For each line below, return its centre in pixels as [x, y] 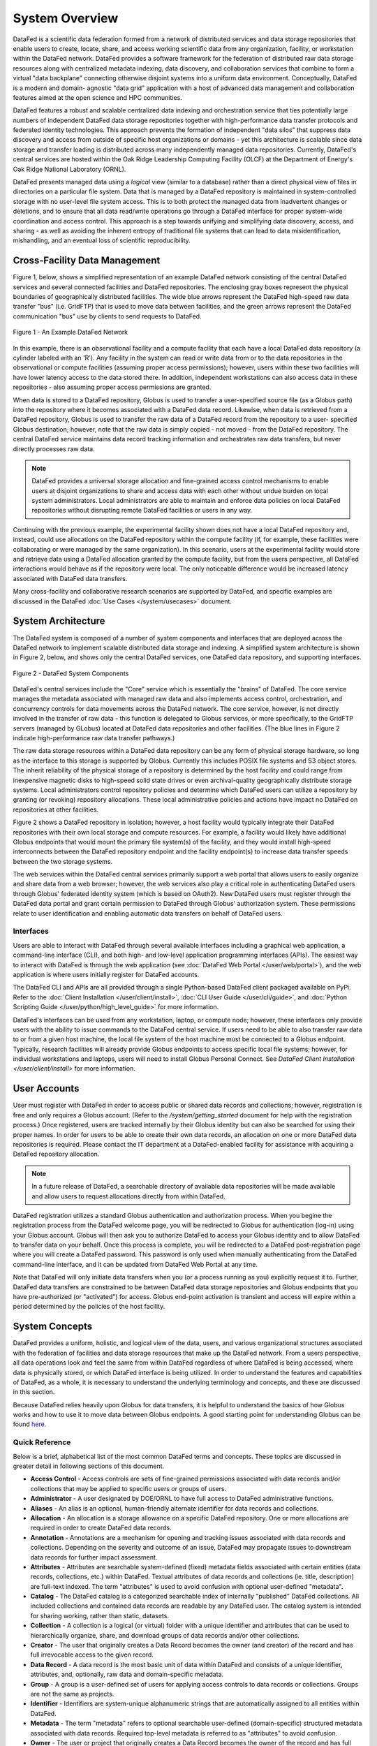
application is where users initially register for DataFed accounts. [106, 974]
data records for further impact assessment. [94, 1557]
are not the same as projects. [72, 1694]
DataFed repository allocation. [56, 1154]
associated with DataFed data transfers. [70, 578]
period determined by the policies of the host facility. [89, 1307]
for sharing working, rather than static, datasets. [99, 1615]
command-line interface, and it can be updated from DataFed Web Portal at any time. [135, 1264]
